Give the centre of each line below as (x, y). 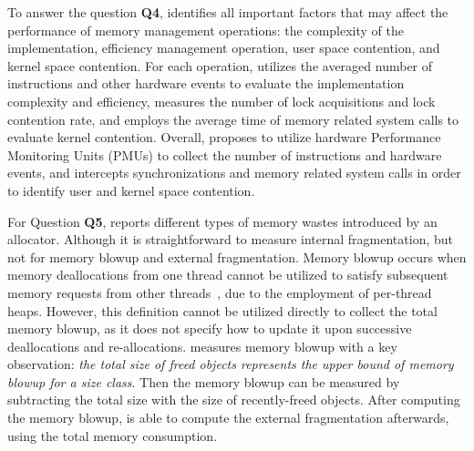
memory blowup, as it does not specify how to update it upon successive (210, 328)
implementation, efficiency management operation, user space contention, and (224, 48)
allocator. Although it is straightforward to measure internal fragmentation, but (231, 239)
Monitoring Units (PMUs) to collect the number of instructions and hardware (225, 154)
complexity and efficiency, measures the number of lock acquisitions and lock (222, 101)
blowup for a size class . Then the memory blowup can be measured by (204, 381)
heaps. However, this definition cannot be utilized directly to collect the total (222, 310)
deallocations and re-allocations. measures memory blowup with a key (202, 346)
